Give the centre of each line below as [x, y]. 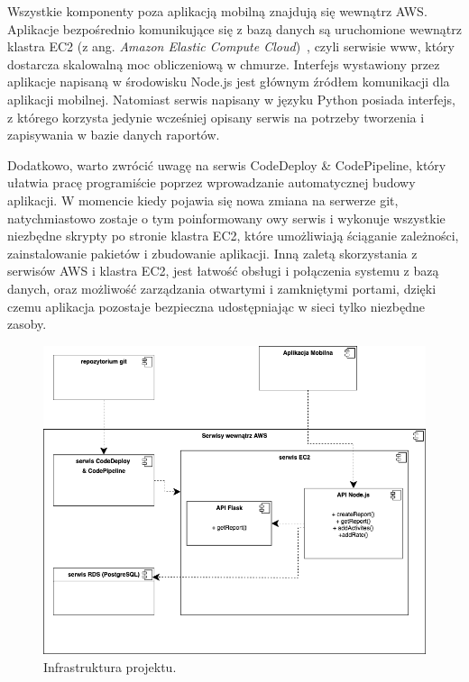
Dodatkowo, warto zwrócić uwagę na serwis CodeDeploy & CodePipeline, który [227, 164]
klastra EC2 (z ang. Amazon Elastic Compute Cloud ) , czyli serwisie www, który [231, 46]
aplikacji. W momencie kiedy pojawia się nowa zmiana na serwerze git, [203, 200]
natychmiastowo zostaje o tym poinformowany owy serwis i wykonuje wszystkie [226, 218]
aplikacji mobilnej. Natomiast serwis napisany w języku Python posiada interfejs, [231, 99]
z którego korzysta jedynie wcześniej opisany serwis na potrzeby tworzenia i [216, 117]
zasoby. [27, 324]
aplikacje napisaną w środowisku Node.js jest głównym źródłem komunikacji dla [229, 82]
